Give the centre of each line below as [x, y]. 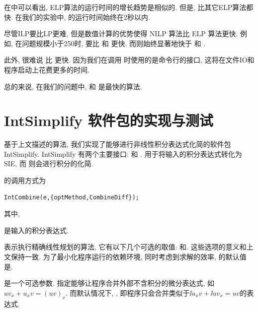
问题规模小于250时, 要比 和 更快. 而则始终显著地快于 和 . [114, 43]
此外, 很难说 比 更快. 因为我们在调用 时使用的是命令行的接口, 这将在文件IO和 [129, 60]
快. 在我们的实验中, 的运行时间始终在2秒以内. [77, 17]
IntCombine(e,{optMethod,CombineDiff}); [72, 197]
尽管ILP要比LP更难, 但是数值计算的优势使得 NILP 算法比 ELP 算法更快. [121, 33]
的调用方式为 [25, 180]
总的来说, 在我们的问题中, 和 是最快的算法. [73, 86]
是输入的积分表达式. [36, 230]
